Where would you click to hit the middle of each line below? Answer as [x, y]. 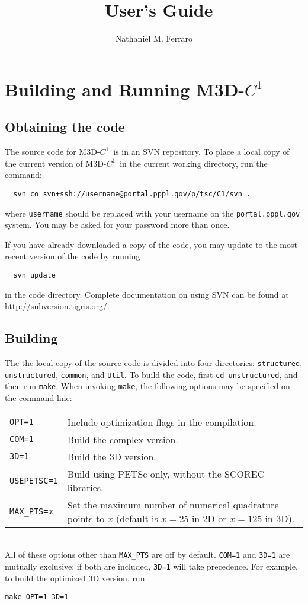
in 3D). [280, 518]
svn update [34, 275]
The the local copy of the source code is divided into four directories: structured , [154, 363]
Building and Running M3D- [125, 89]
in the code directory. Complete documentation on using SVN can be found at [147, 294]
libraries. [85, 487]
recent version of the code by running [73, 256]
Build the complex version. [123, 439]
